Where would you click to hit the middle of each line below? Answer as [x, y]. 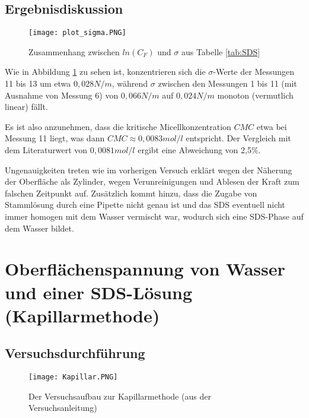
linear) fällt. [26, 107]
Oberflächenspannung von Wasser [145, 269]
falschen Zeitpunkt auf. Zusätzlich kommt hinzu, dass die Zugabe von [131, 193]
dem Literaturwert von [46, 150]
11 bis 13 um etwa [38, 83]
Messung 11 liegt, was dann [55, 138]
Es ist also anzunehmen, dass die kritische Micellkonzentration [118, 126]
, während [130, 83]
